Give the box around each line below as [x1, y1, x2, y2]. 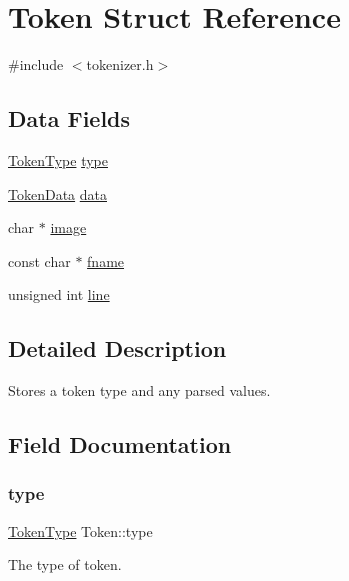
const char [8, 250, 71, 271]
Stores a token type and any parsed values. [8, 380, 271, 401]
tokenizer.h [86, 54, 154, 75]
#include [8, 54, 64, 75]
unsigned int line [8, 284, 110, 305]
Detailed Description [8, 333, 227, 364]
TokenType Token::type [8, 520, 153, 541]
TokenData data [8, 183, 107, 204]
